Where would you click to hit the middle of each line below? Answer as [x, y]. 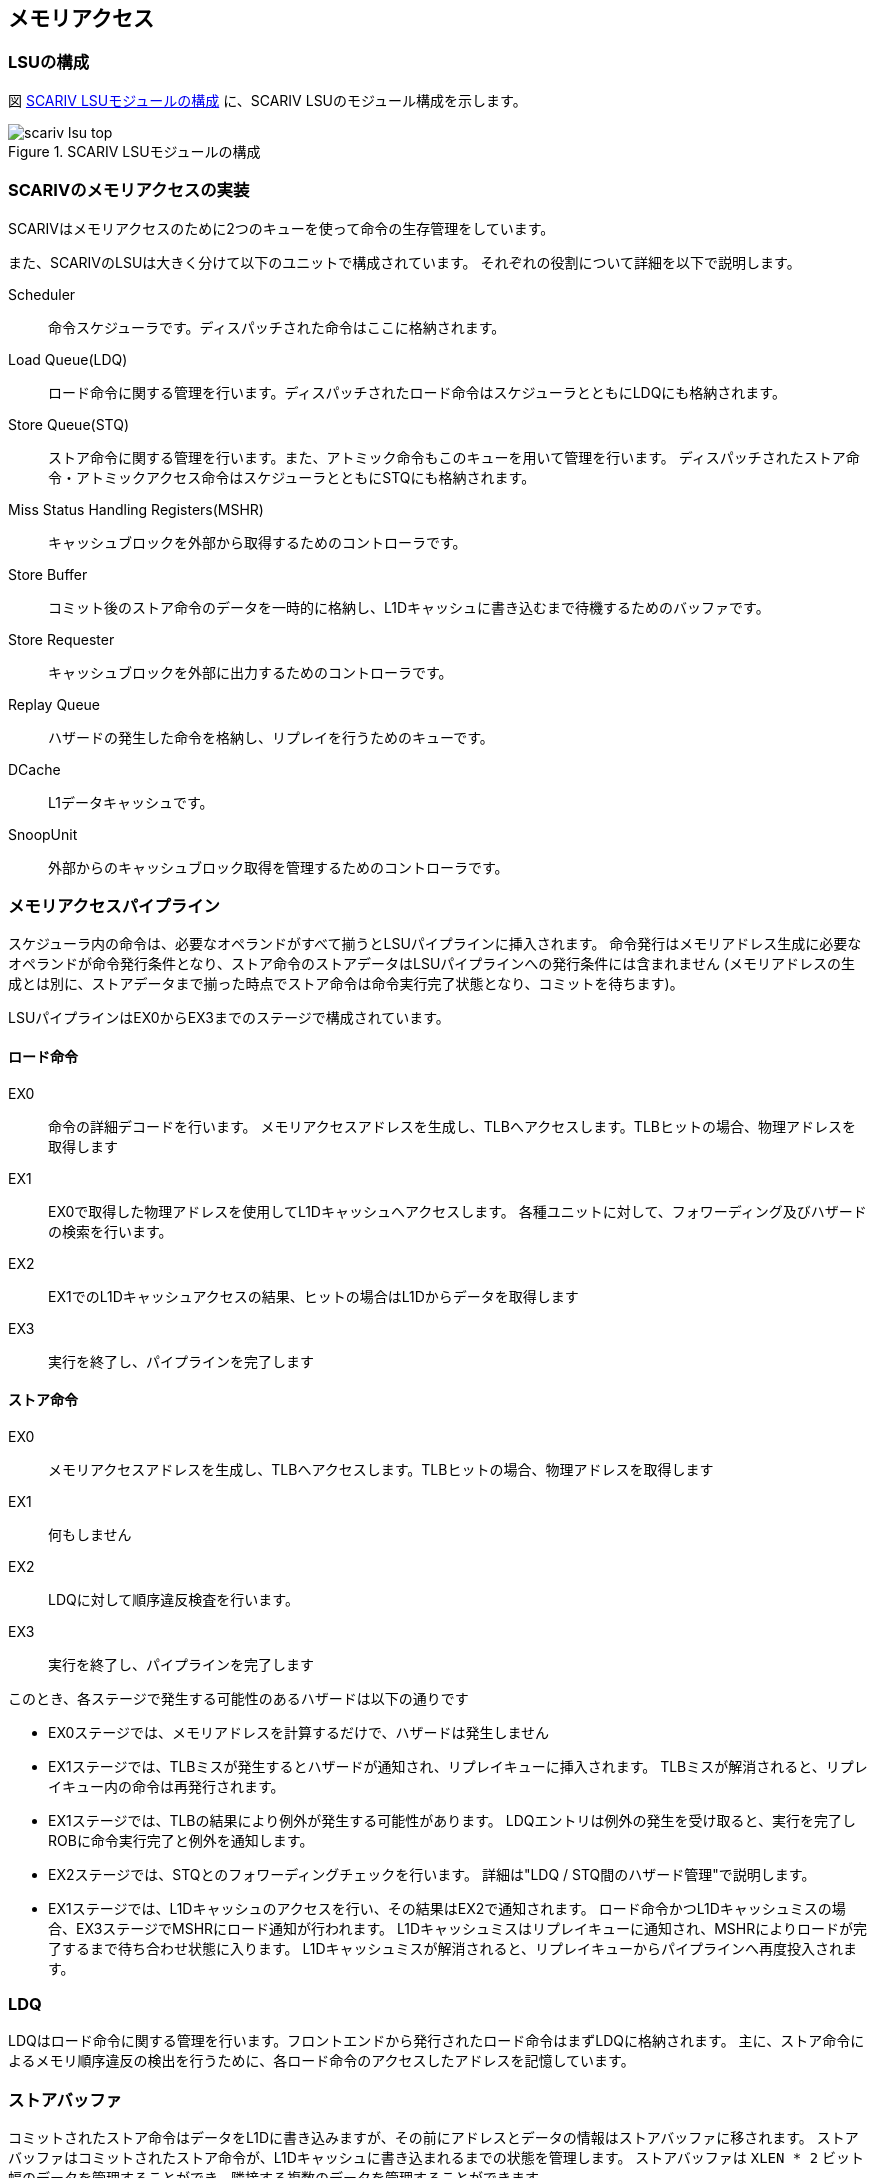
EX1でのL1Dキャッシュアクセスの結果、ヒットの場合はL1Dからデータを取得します [313, 1296]
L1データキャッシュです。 [131, 802]
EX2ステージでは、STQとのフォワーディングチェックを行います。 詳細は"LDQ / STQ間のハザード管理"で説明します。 [432, 1874]
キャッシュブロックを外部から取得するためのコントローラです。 [257, 542]
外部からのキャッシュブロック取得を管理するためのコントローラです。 [278, 867]
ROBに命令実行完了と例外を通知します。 [181, 1840]
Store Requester [61, 639]
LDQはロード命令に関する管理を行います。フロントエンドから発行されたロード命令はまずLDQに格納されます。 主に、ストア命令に [436, 2041]
